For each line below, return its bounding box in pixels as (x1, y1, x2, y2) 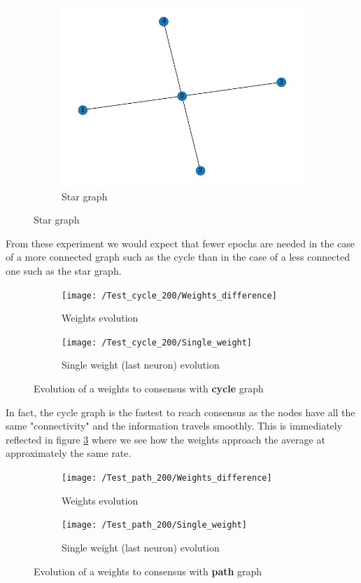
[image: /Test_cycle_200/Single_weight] (62, 337, 253, 348)
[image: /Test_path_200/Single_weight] (62, 520, 247, 530)
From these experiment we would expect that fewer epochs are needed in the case (6, 235, 355, 250)
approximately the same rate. (6, 446, 132, 460)
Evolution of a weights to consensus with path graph (34, 563, 262, 578)
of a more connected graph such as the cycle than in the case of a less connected (6, 249, 350, 264)
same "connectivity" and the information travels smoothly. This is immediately (6, 418, 343, 433)
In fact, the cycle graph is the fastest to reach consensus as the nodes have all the (6, 404, 355, 419)
